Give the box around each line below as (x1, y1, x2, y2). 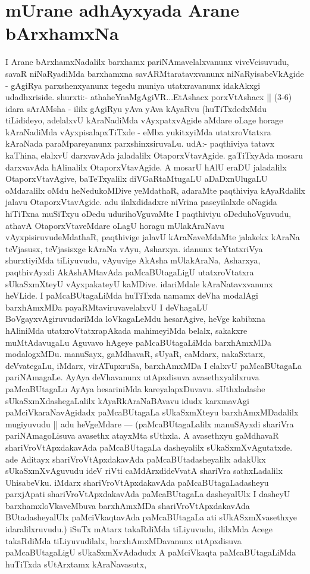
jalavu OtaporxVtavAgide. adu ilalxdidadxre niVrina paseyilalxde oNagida (5, 196, 277, 208)
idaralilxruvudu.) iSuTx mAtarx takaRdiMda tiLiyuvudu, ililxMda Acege (5, 523, 273, 535)
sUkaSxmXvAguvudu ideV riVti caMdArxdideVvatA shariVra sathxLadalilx (5, 464, 283, 477)
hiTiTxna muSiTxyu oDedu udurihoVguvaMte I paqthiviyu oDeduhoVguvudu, (5, 207, 292, 220)
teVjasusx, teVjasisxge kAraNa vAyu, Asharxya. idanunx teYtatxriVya (5, 242, 263, 255)
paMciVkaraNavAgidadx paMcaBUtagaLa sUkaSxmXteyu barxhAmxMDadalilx (5, 406, 299, 418)
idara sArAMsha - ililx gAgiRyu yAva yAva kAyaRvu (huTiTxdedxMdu (5, 102, 267, 114)
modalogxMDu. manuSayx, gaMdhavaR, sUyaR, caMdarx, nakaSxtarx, (5, 347, 265, 360)
